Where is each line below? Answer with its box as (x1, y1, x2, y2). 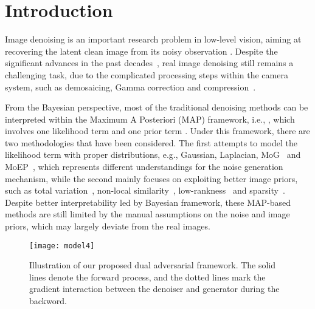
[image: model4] (29, 241, 95, 250)
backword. (29, 294, 67, 307)
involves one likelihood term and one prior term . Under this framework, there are (5, 124, 310, 137)
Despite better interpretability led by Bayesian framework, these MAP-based (5, 195, 291, 208)
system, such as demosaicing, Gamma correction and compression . (5, 80, 256, 93)
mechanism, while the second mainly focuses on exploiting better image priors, (5, 172, 298, 185)
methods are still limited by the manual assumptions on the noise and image (5, 208, 290, 220)
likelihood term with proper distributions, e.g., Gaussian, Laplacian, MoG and (5, 148, 301, 161)
